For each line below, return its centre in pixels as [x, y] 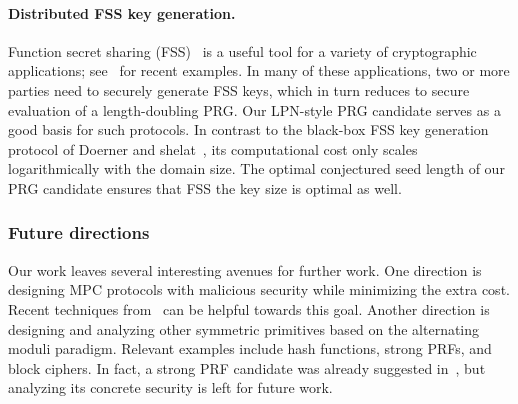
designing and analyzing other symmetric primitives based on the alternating [244, 328]
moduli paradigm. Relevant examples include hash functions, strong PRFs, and [250, 348]
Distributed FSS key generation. [122, 12]
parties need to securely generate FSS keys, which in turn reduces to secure [239, 89]
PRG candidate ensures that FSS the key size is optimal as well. [205, 187]
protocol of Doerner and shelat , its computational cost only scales [213, 148]
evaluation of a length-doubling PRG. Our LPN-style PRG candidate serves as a [254, 109]
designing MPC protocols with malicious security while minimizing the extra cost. [259, 289]
